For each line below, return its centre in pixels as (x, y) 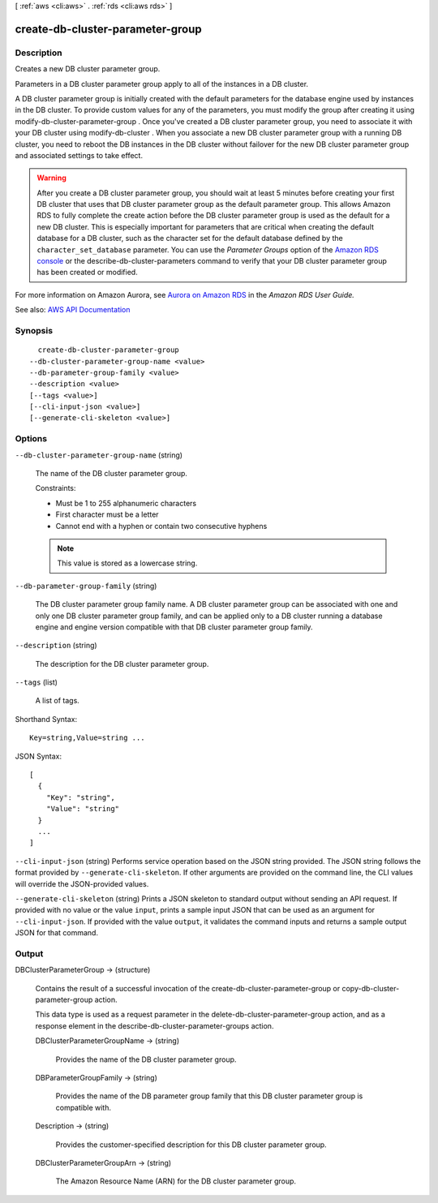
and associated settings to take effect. (79, 155)
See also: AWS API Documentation (73, 310)
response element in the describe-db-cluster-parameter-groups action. (155, 1025)
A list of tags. (58, 701)
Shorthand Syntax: (46, 719)
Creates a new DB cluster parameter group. (88, 69)
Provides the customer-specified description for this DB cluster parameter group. (191, 1145)
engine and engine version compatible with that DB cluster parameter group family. (174, 627)
